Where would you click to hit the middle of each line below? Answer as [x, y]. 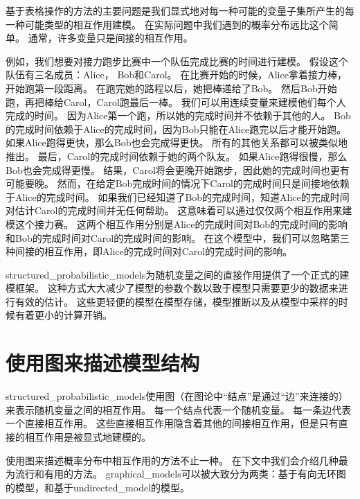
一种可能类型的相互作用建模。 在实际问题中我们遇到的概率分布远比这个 [167, 24]
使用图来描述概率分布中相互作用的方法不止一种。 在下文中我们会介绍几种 [172, 460]
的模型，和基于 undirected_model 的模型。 [98, 487]
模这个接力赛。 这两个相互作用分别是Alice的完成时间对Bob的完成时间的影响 [177, 224]
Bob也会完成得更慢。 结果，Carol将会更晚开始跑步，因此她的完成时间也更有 [178, 169]
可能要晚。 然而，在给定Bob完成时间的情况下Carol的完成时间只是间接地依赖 [178, 183]
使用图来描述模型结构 [103, 363]
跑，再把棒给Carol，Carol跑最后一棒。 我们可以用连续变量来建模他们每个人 [176, 102]
